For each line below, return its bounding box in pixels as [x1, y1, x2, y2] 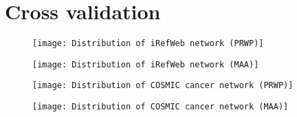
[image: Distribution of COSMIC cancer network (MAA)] [32, 102, 289, 112]
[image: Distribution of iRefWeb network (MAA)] [32, 59, 259, 70]
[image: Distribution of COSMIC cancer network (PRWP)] [32, 81, 294, 91]
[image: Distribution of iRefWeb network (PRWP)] [32, 39, 264, 49]
